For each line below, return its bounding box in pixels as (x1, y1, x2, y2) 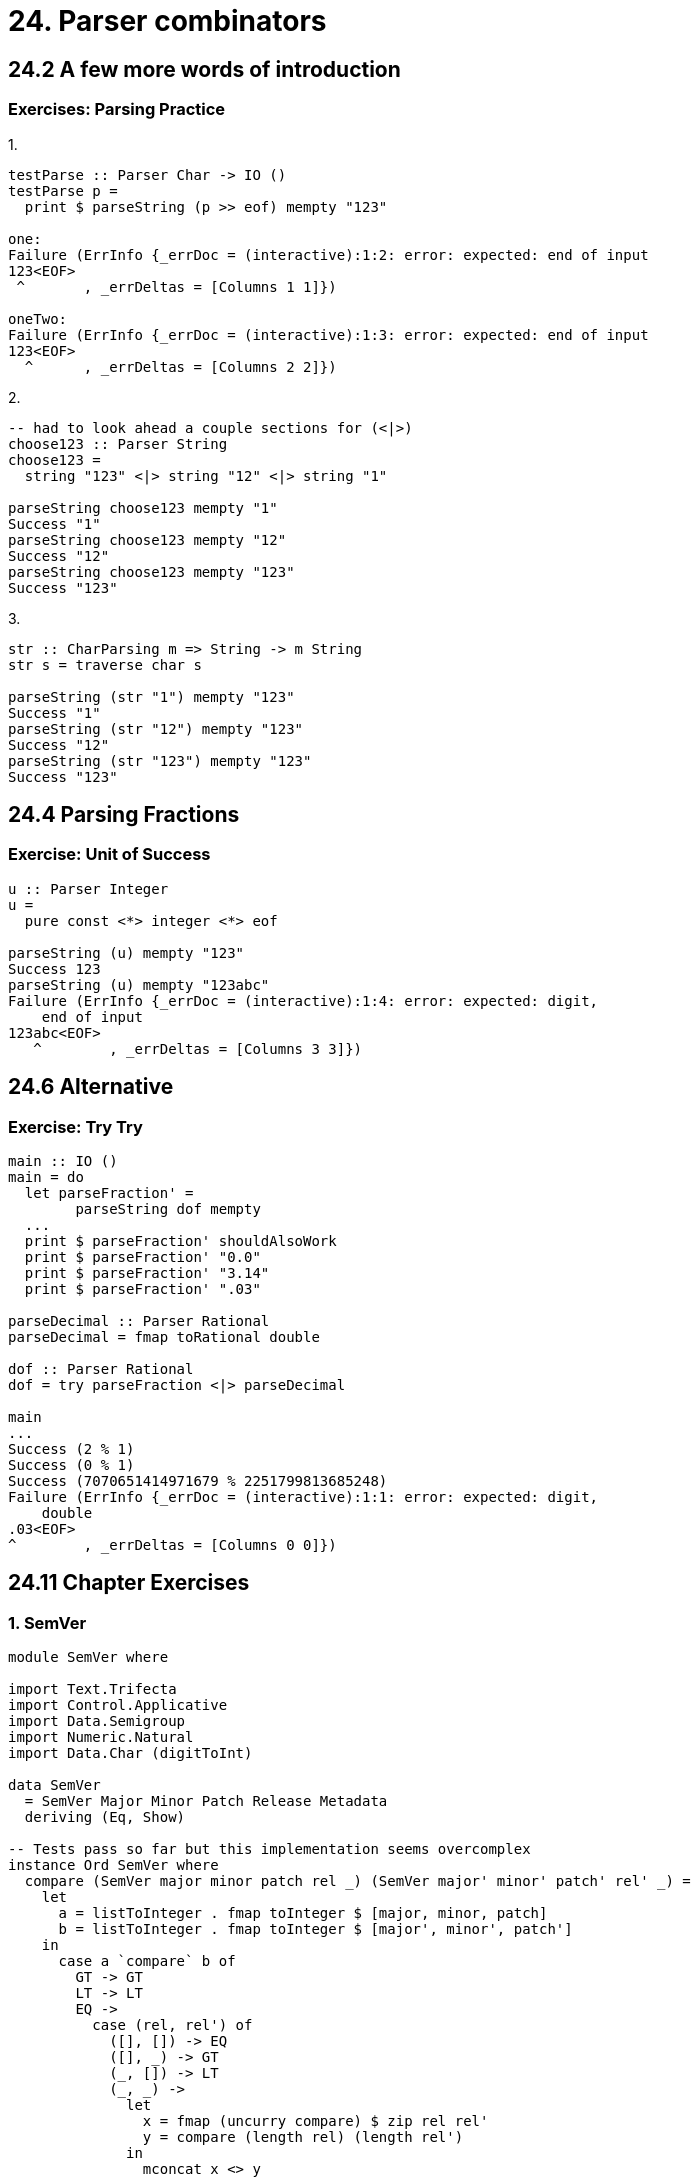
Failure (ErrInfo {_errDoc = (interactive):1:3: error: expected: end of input (8, 326, 649, 343)
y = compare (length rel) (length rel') (142, 2129, 464, 2146)
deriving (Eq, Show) (24, 1809, 186, 1826)
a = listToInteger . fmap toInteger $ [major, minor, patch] (58, 1905, 548, 1922)
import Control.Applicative (8, 1697, 228, 1714)
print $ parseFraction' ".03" (24, 1280, 261, 1297)
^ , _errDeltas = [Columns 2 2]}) (24, 358, 337, 375)
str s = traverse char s (8, 656, 202, 673)
